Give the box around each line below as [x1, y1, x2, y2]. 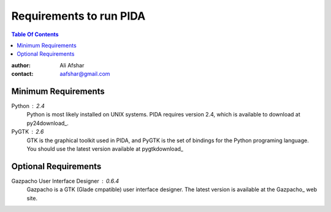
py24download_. [26, 119, 69, 127]
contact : [11, 70, 34, 78]
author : [11, 61, 31, 69]
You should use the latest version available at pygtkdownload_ [26, 145, 184, 153]
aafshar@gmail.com [59, 70, 110, 78]
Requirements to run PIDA [11, 9, 146, 23]
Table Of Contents [11, 31, 59, 38]
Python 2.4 [11, 102, 45, 110]
